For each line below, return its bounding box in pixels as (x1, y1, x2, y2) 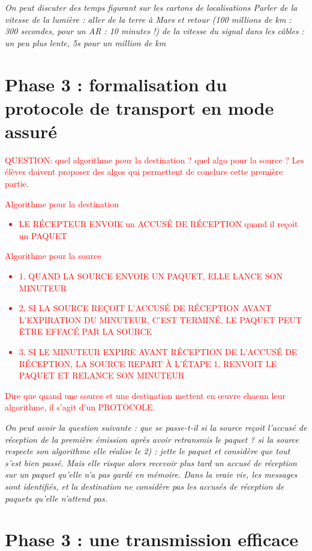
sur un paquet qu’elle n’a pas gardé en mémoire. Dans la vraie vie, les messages (5, 468, 298, 481)
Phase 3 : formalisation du (5, 72, 227, 96)
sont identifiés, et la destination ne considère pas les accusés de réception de (5, 479, 284, 492)
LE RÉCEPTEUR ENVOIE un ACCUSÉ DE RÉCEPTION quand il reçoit (19, 218, 298, 230)
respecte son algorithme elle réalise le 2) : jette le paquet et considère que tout (5, 445, 290, 457)
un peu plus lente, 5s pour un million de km (5, 36, 166, 49)
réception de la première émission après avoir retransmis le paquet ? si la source (5, 433, 299, 445)
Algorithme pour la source (5, 249, 101, 262)
